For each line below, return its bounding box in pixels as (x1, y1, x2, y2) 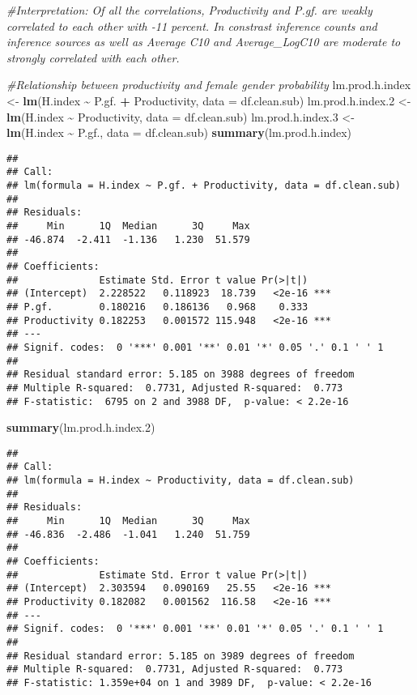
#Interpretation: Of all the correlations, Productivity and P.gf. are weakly (6, 2, 372, 18)
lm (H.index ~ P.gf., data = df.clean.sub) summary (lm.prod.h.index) (6, 124, 352, 141)
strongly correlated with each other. (6, 49, 180, 66)
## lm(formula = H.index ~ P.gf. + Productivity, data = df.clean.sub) (6, 180, 401, 192)
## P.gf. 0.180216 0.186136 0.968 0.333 (6, 301, 308, 313)
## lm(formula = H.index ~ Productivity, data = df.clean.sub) (6, 475, 355, 487)
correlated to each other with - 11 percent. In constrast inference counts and (6, 17, 377, 34)
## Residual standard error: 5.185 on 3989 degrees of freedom (6, 650, 355, 662)
